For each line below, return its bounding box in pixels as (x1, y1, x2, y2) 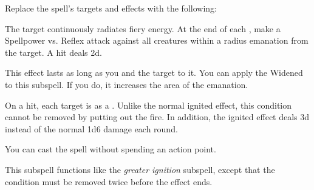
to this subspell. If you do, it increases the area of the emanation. (5, 78, 248, 90)
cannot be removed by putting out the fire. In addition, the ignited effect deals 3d (5, 110, 310, 123)
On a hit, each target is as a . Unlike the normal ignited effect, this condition (5, 98, 292, 111)
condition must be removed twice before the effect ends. (5, 175, 213, 188)
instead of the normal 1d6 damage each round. (5, 122, 178, 135)
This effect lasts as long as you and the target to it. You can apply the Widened (5, 66, 303, 79)
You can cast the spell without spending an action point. (5, 143, 216, 155)
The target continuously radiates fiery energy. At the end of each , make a (5, 22, 281, 35)
